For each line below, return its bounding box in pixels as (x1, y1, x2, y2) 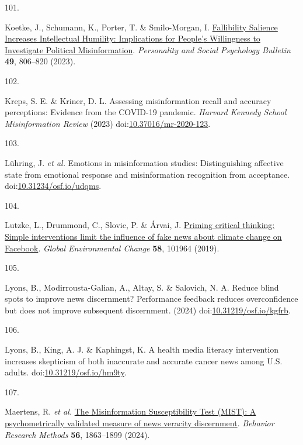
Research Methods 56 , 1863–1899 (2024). (5, 428, 150, 440)
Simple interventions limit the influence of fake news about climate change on (5, 230, 282, 242)
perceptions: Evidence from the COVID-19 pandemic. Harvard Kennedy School (5, 106, 287, 118)
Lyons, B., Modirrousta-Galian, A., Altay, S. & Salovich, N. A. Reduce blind (5, 281, 279, 293)
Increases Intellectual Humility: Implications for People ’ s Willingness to (5, 32, 260, 44)
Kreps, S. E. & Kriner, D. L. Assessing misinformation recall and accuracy (5, 94, 271, 106)
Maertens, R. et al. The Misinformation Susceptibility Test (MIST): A (5, 405, 256, 418)
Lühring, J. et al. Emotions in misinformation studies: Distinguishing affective (5, 156, 284, 168)
